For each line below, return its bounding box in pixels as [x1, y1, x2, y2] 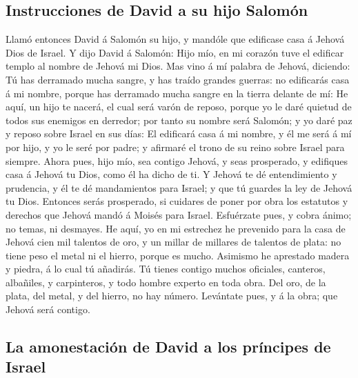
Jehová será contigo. [6, 302, 90, 317]
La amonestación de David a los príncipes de [6, 336, 331, 357]
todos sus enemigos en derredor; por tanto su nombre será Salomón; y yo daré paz [6, 112, 352, 127]
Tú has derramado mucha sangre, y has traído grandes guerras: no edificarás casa [6, 72, 350, 86]
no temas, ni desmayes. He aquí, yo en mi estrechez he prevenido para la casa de [6, 221, 346, 235]
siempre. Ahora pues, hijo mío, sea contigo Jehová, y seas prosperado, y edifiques [6, 153, 348, 168]
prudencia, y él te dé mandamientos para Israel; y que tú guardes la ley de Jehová [6, 180, 352, 195]
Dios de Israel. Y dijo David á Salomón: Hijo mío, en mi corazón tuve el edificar [6, 45, 344, 59]
